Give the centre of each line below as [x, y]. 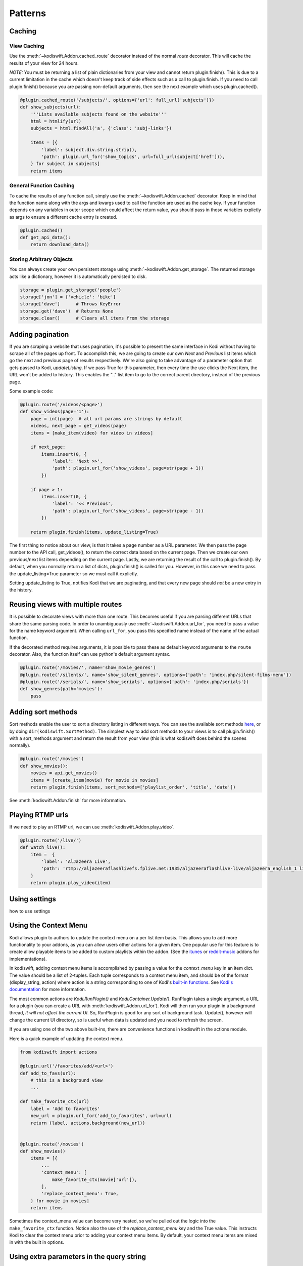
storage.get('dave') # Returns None [67, 311]
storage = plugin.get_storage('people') [70, 290]
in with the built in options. [37, 1242]
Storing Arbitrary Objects [41, 259]
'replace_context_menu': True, [80, 1194]
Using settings [33, 899]
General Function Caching [42, 186]
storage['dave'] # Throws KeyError [70, 304]
